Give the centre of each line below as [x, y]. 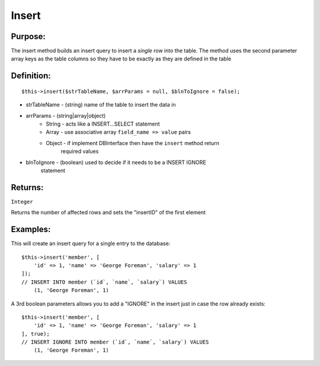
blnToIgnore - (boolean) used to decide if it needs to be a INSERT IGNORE [116, 162]
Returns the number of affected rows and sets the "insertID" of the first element [108, 213]
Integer [22, 202]
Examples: [31, 229]
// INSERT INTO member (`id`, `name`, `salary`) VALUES [104, 282]
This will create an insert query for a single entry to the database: [91, 243]
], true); [36, 334]
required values [80, 152]
